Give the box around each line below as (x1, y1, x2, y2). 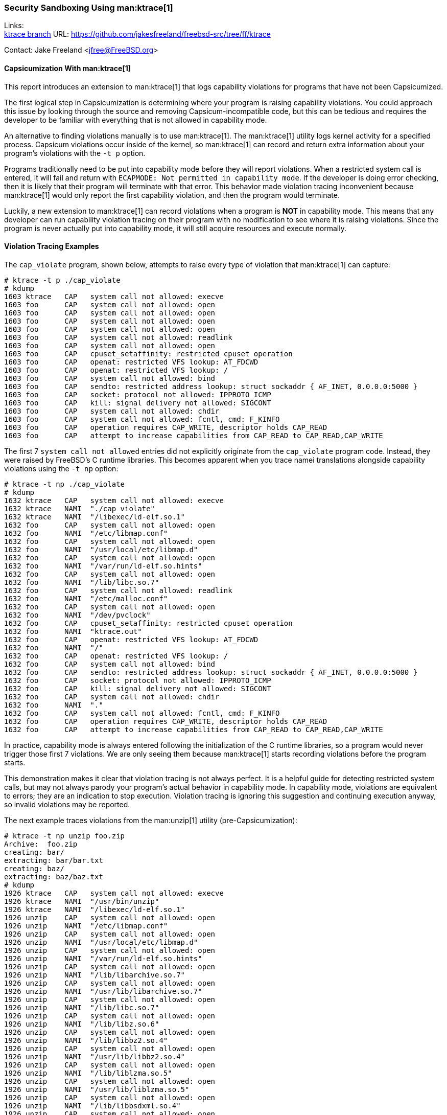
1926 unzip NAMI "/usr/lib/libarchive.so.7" (4, 987, 202, 995)
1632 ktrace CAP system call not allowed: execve (4, 496, 224, 505)
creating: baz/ (4, 864, 65, 873)
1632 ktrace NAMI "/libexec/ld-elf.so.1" (4, 512, 185, 521)
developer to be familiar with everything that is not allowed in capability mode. (4, 115, 267, 124)
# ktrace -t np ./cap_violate (4, 480, 125, 488)
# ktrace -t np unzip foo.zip (4, 831, 125, 840)
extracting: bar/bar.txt (4, 856, 103, 864)
